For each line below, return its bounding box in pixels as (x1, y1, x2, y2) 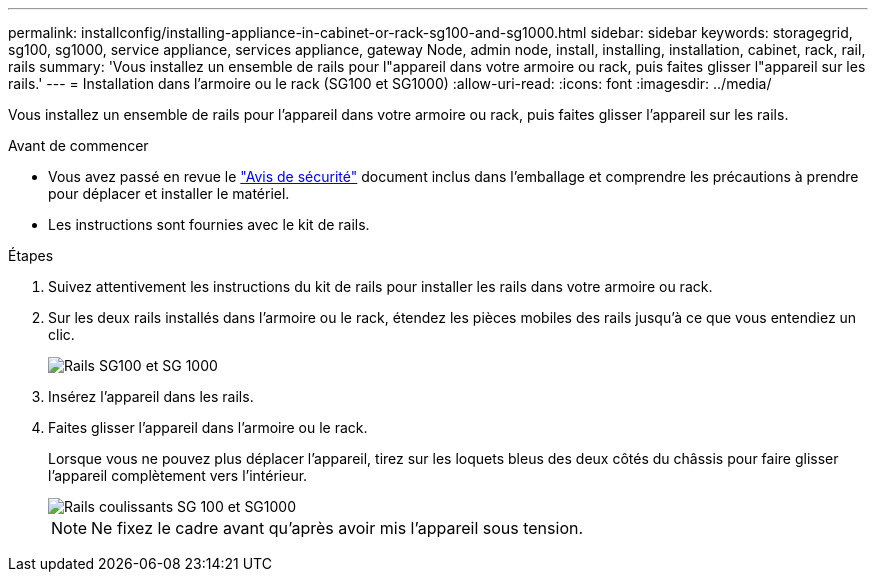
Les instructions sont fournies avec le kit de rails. (48, 216, 370, 233)
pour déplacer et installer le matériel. (48, 185, 290, 202)
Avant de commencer (8, 137, 149, 154)
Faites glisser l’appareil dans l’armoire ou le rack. (48, 419, 368, 436)
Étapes (8, 247, 54, 264)
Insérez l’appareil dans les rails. (48, 388, 254, 405)
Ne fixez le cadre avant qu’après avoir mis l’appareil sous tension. (91, 518, 584, 538)
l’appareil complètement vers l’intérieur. (48, 467, 308, 484)
